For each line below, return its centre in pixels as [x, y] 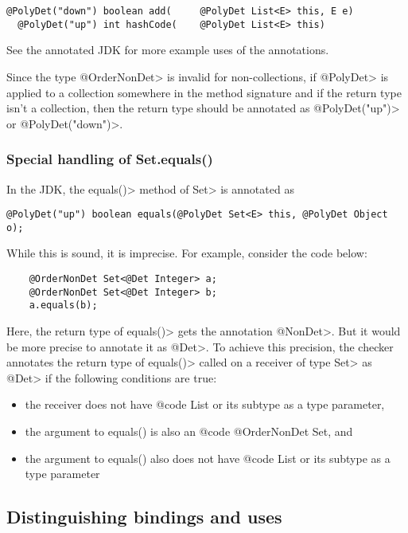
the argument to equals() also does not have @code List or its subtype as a [208, 458]
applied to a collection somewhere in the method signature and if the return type [204, 92]
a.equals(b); [63, 306]
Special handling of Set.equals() [110, 159]
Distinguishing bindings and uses [144, 517]
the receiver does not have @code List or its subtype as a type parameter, [205, 404]
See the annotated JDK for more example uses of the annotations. [168, 50]
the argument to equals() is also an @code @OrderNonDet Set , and [189, 431]
